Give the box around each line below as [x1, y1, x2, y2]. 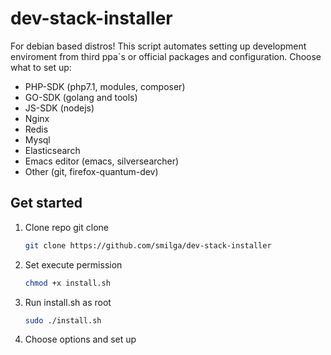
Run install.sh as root [24, 296, 112, 308]
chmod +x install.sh [24, 278, 111, 288]
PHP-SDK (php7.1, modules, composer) [24, 80, 186, 92]
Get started [10, 195, 83, 212]
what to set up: [10, 61, 72, 73]
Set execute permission [24, 258, 123, 271]
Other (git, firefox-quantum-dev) [24, 165, 159, 177]
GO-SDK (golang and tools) [24, 91, 138, 103]
